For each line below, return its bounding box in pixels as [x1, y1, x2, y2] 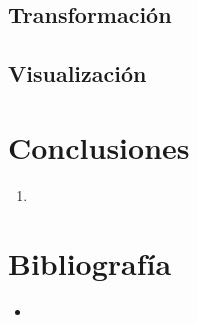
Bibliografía [8, 243, 172, 284]
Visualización [8, 58, 147, 89]
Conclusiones [8, 126, 190, 167]
